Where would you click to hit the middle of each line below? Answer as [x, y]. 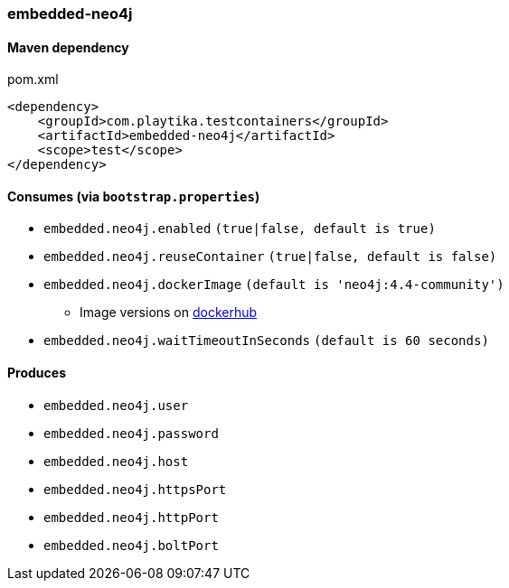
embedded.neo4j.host [116, 461]
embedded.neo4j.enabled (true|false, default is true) [240, 229]
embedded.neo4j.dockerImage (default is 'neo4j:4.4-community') [274, 285]
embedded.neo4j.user [116, 405]
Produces [37, 373]
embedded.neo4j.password [131, 433]
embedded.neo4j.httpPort [131, 517]
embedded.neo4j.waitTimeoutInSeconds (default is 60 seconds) [266, 341]
